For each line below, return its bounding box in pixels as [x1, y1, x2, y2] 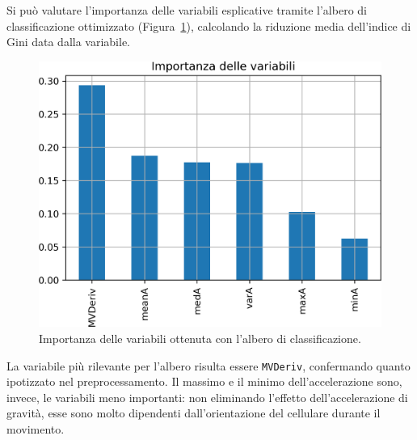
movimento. [6, 421, 65, 438]
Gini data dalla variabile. [6, 33, 131, 50]
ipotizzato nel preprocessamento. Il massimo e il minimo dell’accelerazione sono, [6, 373, 402, 390]
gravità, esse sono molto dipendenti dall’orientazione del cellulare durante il [6, 404, 381, 421]
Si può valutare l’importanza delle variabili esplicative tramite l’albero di [6, 2, 367, 18]
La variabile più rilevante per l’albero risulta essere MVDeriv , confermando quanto [6, 357, 411, 374]
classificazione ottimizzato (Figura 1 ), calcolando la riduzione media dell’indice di [6, 17, 411, 34]
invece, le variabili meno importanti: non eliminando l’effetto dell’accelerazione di [6, 388, 408, 405]
